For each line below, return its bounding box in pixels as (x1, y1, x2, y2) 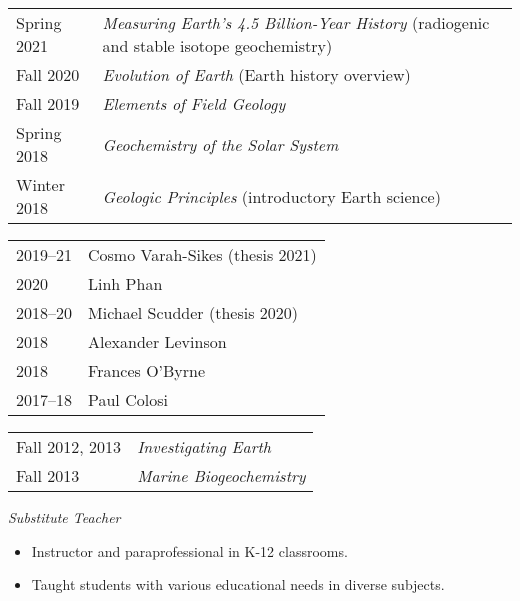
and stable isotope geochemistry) (102, 34, 333, 57)
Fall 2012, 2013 (16, 435, 122, 458)
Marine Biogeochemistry (137, 464, 306, 487)
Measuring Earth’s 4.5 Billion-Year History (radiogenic (102, 11, 490, 34)
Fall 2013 (16, 464, 80, 487)
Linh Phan (88, 272, 163, 295)
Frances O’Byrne (88, 359, 206, 382)
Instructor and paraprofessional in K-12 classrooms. (31, 540, 348, 561)
